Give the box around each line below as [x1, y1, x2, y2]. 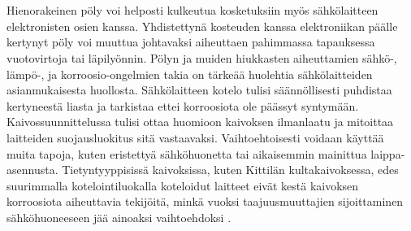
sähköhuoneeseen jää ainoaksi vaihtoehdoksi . [6, 208, 231, 225]
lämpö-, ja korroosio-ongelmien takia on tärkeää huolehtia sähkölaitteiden [6, 65, 373, 82]
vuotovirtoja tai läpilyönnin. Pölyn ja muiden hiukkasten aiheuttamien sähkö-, [6, 49, 397, 66]
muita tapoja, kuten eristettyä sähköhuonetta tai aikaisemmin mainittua [6, 145, 367, 162]
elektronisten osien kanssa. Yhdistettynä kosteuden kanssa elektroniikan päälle [6, 17, 398, 34]
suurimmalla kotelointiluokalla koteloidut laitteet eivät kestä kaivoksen [6, 177, 359, 194]
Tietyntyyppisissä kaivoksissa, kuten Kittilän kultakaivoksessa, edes [62, 161, 399, 178]
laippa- [370, 145, 405, 162]
